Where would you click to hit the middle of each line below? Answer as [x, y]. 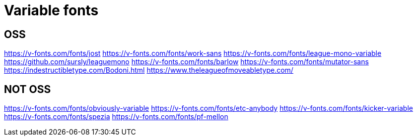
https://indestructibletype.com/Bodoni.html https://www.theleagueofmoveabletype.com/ [149, 70]
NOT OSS [28, 89]
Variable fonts [51, 10]
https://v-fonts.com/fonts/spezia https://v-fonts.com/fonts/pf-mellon [116, 117]
